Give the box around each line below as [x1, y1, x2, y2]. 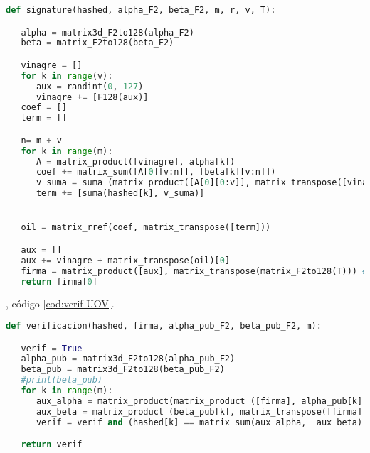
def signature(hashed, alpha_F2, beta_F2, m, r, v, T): [6, 5, 276, 15]
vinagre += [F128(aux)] [36, 92, 149, 102]
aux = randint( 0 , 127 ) [36, 81, 144, 92]
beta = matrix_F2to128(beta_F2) [21, 38, 174, 48]
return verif [21, 440, 83, 450]
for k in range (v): [21, 70, 113, 81]
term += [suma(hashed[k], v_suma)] [36, 188, 205, 199]
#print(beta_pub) [21, 375, 103, 386]
